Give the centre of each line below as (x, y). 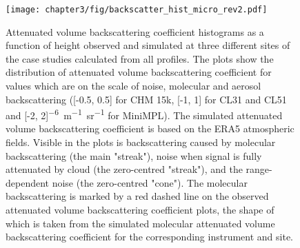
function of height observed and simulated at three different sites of (148, 45)
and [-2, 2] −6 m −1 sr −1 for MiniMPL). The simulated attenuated (144, 114)
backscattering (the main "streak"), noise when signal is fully (134, 155)
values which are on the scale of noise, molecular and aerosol (133, 86)
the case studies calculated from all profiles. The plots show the (140, 58)
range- (259, 169)
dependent (28, 182)
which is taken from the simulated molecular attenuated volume (140, 223)
